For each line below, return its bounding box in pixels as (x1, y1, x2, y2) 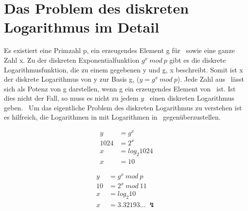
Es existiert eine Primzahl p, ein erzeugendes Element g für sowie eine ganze (4, 45, 235, 55)
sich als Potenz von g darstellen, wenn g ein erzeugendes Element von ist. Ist (4, 83, 236, 93)
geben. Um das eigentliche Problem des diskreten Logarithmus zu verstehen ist (4, 102, 242, 112)
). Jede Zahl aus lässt (177, 74, 245, 84)
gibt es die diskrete (169, 54, 226, 65)
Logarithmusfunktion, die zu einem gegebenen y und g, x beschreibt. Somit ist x (4, 64, 243, 74)
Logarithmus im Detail (4, 17, 159, 37)
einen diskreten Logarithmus (149, 93, 234, 103)
